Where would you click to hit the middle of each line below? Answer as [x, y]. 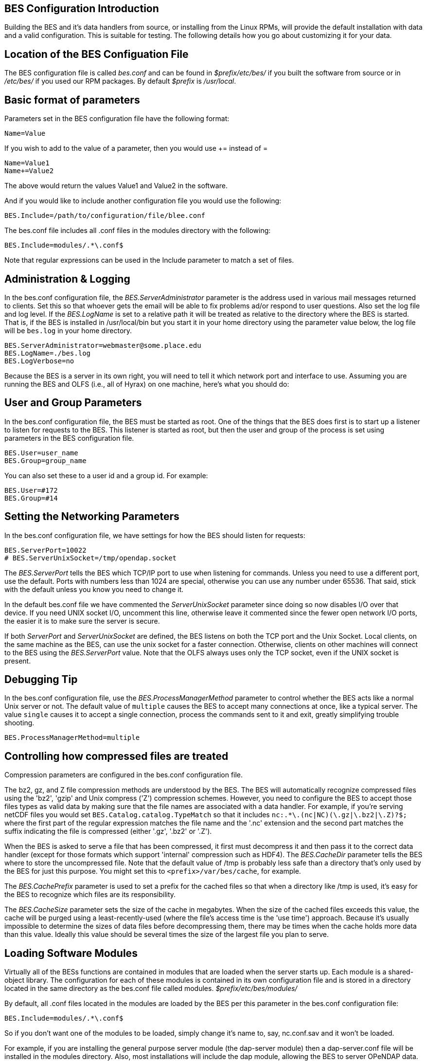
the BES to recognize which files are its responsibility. [90, 895]
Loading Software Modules [71, 953]
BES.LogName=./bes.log [48, 353]
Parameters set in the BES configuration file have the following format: [117, 119]
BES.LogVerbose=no [39, 361]
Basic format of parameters [72, 100]
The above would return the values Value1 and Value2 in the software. [116, 186]
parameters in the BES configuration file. [69, 438]
